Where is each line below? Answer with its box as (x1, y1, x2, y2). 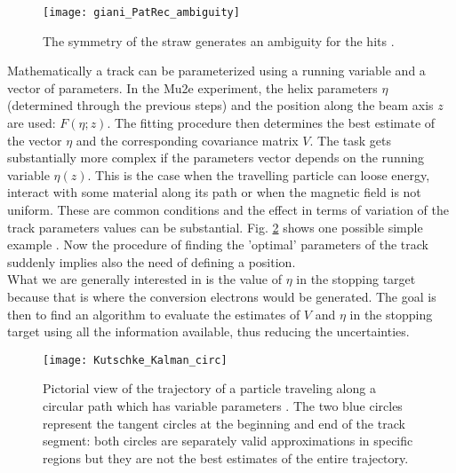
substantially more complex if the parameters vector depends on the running (7, 148, 425, 167)
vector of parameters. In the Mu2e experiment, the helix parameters (7, 78, 378, 97)
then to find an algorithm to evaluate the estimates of (7, 304, 300, 323)
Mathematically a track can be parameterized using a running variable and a (7, 61, 426, 80)
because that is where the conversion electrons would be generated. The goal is (7, 287, 436, 305)
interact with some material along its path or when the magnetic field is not (7, 183, 421, 201)
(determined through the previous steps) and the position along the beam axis (7, 96, 434, 114)
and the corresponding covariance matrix (76, 130, 299, 149)
